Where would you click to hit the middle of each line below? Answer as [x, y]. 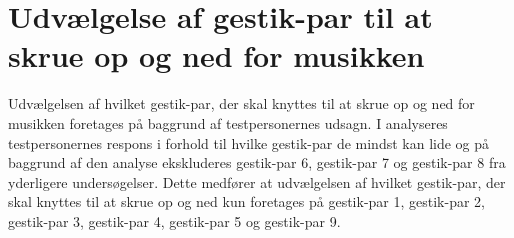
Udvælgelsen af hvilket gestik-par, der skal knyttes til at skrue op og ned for [241, 103]
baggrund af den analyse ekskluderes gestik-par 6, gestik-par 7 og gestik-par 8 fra [257, 162]
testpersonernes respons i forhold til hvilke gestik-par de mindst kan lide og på [249, 142]
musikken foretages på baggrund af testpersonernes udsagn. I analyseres [228, 122]
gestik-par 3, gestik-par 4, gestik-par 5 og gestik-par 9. [174, 220]
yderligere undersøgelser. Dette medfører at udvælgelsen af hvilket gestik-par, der [257, 181]
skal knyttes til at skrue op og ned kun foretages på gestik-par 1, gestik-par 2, [246, 201]
